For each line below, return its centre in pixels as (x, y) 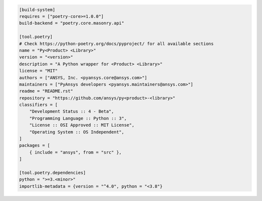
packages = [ (35, 145)
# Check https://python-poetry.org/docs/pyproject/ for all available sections (116, 43)
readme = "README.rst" (46, 91)
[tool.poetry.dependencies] (52, 173)
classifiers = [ (39, 105)
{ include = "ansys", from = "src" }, (75, 152)
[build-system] (37, 9)
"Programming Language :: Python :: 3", (78, 118)
